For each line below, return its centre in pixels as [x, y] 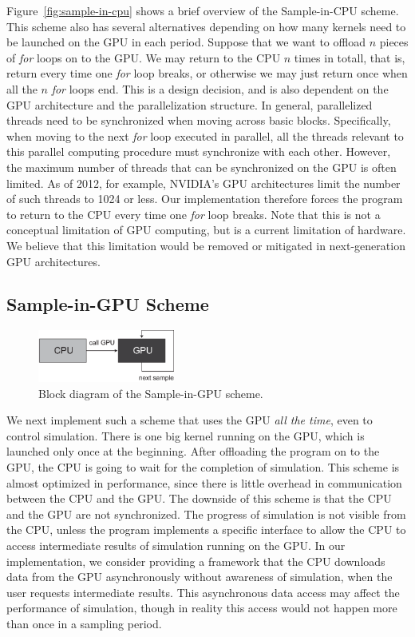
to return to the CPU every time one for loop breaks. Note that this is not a [194, 214]
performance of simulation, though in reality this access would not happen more [202, 608]
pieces [394, 42]
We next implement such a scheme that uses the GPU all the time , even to [190, 420]
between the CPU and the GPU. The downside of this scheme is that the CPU [199, 498]
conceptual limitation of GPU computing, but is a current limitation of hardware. [206, 230]
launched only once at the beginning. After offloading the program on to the [193, 451]
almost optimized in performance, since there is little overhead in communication [204, 482]
